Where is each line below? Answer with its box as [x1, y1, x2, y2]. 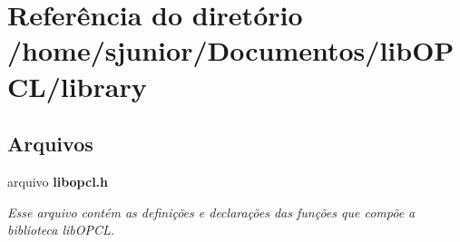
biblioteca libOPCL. [7, 220, 115, 239]
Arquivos [7, 130, 93, 158]
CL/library [7, 67, 147, 104]
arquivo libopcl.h [7, 171, 109, 190]
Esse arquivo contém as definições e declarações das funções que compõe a [7, 202, 416, 221]
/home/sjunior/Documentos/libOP [7, 32, 455, 69]
